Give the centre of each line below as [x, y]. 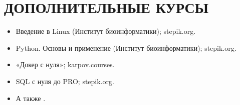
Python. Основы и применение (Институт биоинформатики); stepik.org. [126, 48]
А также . [31, 98]
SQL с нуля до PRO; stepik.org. [65, 81]
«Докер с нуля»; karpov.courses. [65, 64]
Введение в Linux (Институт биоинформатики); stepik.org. [106, 31]
